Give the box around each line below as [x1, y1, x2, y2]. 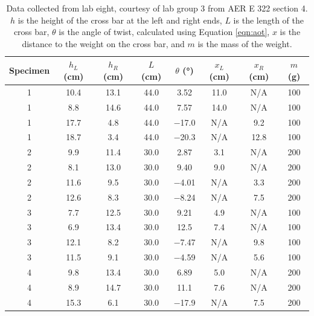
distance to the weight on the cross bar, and [22, 37, 185, 50]
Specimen [9, 64, 50, 77]
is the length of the [233, 13, 304, 26]
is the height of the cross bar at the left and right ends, [18, 13, 222, 26]
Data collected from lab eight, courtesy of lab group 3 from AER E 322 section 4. [6, 2, 308, 14]
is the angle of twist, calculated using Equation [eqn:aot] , [59, 25, 270, 38]
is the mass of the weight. [197, 37, 292, 50]
